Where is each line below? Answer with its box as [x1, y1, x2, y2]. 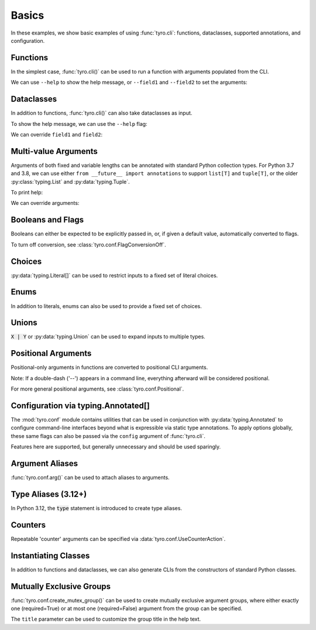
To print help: [11, 189, 43, 196]
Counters [11, 520, 46, 530]
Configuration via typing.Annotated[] [11, 400, 150, 410]
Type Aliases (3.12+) [11, 489, 87, 499]
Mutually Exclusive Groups [11, 581, 111, 591]
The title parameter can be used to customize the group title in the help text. [11, 615, 201, 623]
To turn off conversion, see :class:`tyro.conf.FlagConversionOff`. [11, 241, 166, 248]
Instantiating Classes [11, 550, 90, 560]
